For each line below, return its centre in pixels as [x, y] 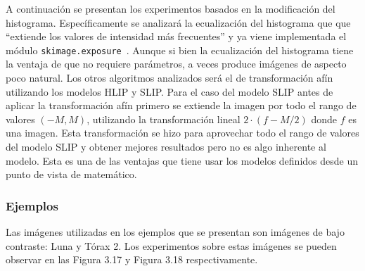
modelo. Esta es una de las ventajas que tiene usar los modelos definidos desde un [182, 160]
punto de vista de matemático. [71, 174]
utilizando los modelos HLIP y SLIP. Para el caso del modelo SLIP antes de [169, 91]
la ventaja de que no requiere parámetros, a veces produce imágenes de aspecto [176, 64]
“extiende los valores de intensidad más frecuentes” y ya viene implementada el [176, 36]
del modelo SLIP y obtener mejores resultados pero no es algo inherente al [166, 146]
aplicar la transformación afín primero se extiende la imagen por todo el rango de [181, 105]
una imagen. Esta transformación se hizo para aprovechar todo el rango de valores [182, 133]
